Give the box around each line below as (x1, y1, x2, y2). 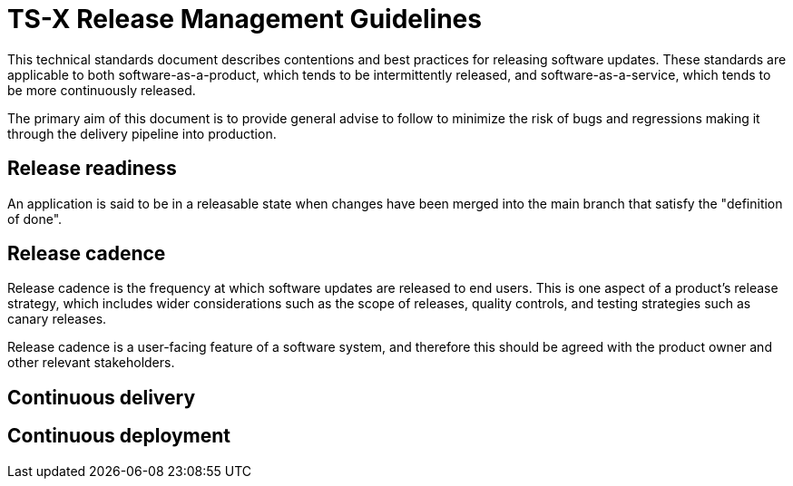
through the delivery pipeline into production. (7, 125, 277, 141)
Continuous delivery (7, 385, 196, 409)
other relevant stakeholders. (7, 355, 175, 371)
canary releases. (7, 311, 107, 327)
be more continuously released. (7, 82, 196, 98)
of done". (7, 210, 63, 227)
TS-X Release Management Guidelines (7, 4, 482, 34)
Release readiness (7, 157, 177, 180)
